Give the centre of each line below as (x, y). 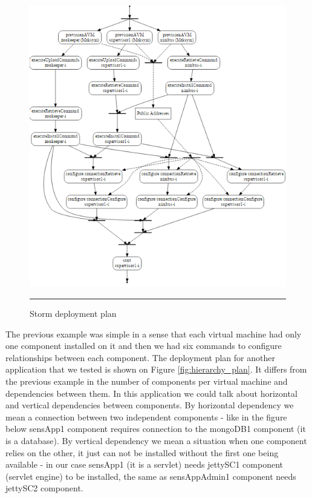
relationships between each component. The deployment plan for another (140, 357)
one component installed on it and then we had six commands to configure (144, 346)
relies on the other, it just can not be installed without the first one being (142, 452)
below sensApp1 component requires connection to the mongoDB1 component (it (156, 429)
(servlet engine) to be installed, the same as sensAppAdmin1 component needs (151, 476)
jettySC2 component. (44, 488)
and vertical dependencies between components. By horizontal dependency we (150, 405)
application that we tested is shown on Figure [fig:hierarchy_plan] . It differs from (156, 369)
